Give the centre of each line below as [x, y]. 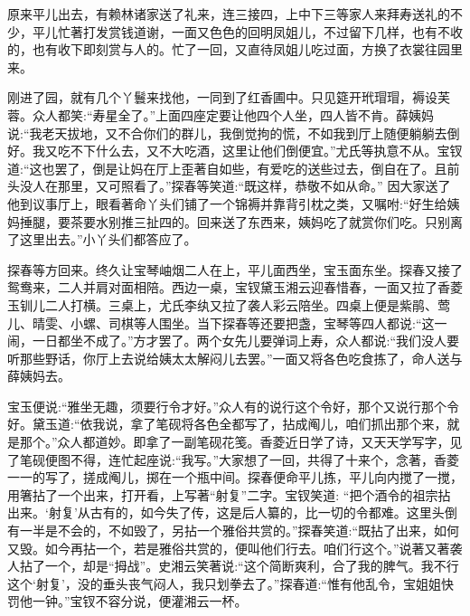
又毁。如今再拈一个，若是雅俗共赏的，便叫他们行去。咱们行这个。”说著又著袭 [235, 548]
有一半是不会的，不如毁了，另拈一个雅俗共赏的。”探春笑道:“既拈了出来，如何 [234, 531]
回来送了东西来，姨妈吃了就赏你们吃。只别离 [329, 221]
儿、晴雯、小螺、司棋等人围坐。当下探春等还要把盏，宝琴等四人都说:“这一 [227, 322]
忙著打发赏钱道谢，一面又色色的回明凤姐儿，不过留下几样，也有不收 [260, 31]
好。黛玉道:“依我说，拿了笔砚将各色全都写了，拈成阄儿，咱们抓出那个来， [227, 424]
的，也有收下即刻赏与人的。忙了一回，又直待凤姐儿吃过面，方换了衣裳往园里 [235, 49]
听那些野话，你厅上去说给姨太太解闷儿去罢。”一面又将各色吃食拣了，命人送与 [235, 358]
